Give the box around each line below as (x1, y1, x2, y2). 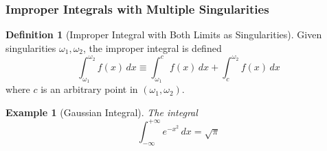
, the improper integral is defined (83, 40, 222, 55)
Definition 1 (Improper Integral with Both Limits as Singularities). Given (5, 27, 322, 42)
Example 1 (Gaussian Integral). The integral (5, 105, 198, 119)
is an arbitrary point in (41, 82, 138, 96)
